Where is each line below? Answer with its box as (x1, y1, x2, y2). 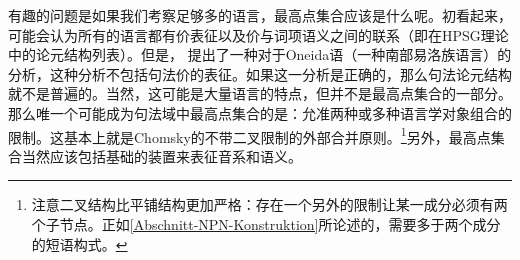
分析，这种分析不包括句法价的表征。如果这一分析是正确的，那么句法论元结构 (8, 63, 512, 84)
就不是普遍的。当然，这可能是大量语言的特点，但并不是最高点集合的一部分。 (8, 83, 512, 104)
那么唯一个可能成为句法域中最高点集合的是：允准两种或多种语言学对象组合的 (8, 102, 512, 123)
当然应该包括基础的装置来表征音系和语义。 (21, 145, 302, 166)
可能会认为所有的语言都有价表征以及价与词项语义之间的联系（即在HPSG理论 (8, 24, 509, 45)
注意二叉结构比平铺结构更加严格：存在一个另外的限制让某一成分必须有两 (31, 194, 508, 215)
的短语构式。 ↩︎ (31, 233, 128, 254)
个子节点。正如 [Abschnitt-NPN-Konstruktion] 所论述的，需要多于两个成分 (31, 214, 501, 234)
